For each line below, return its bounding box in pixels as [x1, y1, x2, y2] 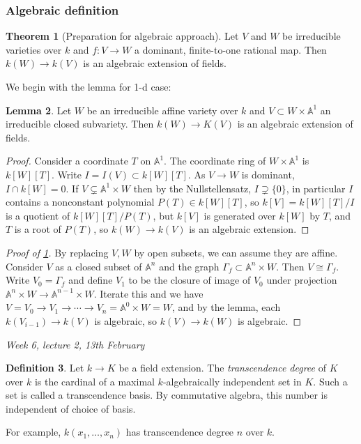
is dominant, [241, 167, 295, 181]
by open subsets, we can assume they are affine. [134, 245, 338, 259]
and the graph [159, 259, 220, 273]
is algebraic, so [94, 313, 158, 328]
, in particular [286, 181, 346, 195]
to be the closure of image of [128, 273, 251, 287]
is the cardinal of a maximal [34, 374, 155, 388]
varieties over [6, 42, 62, 56]
